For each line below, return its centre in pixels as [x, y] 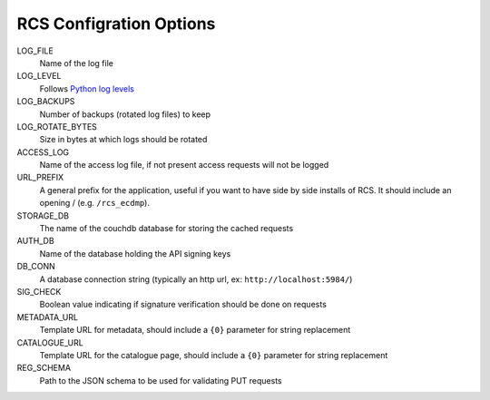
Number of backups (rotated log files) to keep [125, 114]
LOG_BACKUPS [46, 102]
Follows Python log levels [87, 88]
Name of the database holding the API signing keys [135, 253]
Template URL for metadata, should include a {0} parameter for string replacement [195, 330]
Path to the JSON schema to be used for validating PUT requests [161, 380]
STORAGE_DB [43, 215]
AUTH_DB [35, 241]
